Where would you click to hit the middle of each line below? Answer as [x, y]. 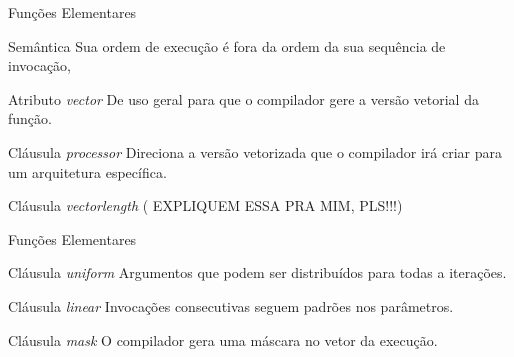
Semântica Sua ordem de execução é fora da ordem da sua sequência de [227, 45]
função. [30, 118]
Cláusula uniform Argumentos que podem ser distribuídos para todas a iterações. [257, 272]
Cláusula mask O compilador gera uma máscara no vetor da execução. [223, 339]
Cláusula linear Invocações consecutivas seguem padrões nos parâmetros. [231, 305]
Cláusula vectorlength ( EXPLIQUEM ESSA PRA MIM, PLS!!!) [205, 205]
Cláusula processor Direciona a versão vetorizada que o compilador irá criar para [255, 151]
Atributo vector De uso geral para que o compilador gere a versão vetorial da [243, 98]
